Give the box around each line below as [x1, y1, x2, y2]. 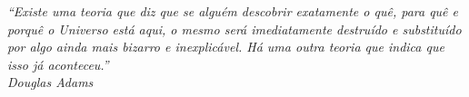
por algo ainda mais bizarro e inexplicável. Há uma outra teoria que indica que [7, 37, 444, 56]
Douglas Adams [7, 73, 94, 92]
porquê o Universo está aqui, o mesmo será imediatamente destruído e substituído [7, 19, 462, 38]
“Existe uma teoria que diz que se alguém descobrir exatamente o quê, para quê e [7, 2, 458, 20]
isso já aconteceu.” [7, 54, 109, 73]
